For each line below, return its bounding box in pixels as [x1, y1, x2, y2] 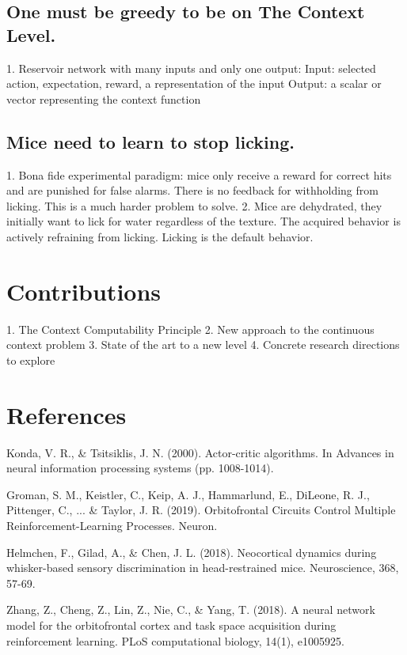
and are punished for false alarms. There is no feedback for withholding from [6, 182, 378, 199]
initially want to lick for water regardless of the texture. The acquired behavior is [6, 213, 401, 229]
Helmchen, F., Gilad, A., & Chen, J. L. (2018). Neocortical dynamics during [6, 543, 377, 560]
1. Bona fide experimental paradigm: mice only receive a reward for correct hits [6, 166, 392, 183]
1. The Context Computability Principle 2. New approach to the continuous [6, 320, 375, 337]
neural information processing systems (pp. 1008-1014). [6, 460, 274, 476]
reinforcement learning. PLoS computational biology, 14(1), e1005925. [6, 632, 344, 649]
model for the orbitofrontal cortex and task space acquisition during [6, 616, 337, 633]
